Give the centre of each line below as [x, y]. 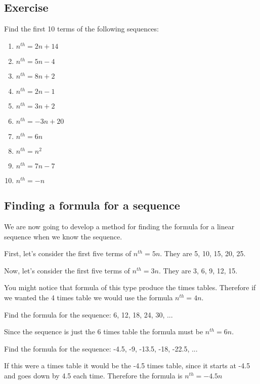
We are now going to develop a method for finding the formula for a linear [119, 226]
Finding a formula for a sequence [92, 205]
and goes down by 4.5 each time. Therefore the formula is [93, 375]
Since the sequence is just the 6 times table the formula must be [104, 331]
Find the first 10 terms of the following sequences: [81, 29]
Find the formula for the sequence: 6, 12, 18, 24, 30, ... [89, 314]
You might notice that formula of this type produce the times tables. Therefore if [130, 287]
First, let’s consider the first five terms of [68, 253]
